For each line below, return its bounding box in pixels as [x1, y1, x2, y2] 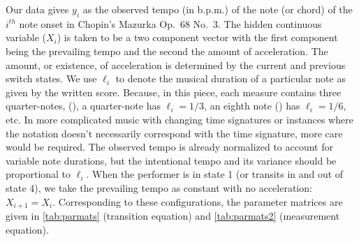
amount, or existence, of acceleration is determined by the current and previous [6, 57, 346, 72]
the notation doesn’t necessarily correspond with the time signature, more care [6, 126, 343, 140]
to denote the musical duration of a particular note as [115, 71, 346, 86]
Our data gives [6, 2, 69, 16]
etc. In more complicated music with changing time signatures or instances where [6, 112, 353, 126]
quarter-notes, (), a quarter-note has [6, 98, 161, 113]
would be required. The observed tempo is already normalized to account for [6, 139, 333, 154]
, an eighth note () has [204, 98, 300, 113]
